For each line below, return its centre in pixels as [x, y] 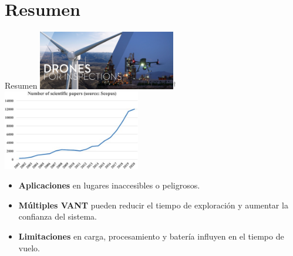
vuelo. [29, 247]
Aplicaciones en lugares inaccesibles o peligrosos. [109, 185]
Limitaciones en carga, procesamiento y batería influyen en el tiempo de [151, 236]
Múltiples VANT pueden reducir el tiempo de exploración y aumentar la [153, 205]
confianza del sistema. [58, 216]
